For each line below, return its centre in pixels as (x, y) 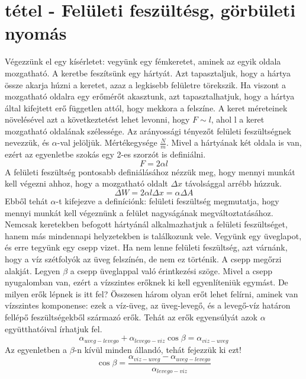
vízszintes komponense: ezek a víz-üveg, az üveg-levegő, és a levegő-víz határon (148, 305)
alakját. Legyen (33, 270)
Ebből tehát (26, 201)
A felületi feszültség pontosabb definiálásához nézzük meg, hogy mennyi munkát (150, 171)
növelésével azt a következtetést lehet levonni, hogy (97, 119)
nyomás (36, 33)
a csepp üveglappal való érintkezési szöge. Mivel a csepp (171, 270)
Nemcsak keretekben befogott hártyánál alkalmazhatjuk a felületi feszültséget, (146, 224)
